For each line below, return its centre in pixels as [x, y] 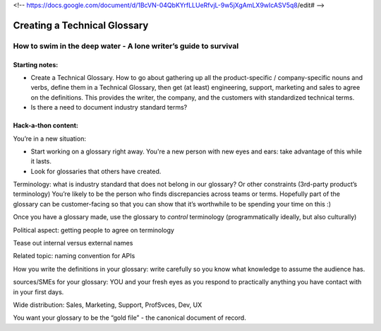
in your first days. [38, 292]
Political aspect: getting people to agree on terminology [93, 230]
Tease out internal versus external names [73, 243]
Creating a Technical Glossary [81, 25]
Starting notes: [36, 64]
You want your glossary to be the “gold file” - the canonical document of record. [129, 318]
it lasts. [41, 161]
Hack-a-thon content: [46, 126]
